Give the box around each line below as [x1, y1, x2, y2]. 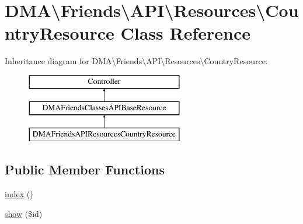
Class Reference [120, 21, 250, 45]
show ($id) [5, 207, 43, 219]
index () [5, 188, 33, 200]
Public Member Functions [5, 160, 165, 178]
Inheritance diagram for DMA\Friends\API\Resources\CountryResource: [5, 55, 268, 67]
